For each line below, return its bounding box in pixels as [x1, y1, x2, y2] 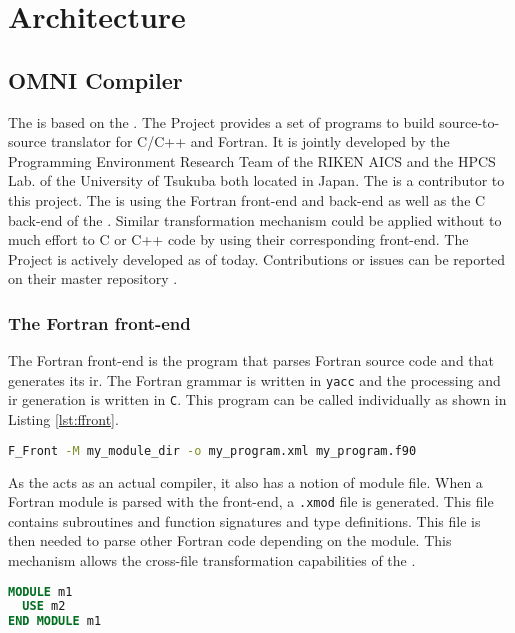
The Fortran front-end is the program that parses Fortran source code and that [8, 350, 495, 371]
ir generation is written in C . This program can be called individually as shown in [8, 389, 507, 410]
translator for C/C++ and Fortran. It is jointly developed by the [50, 131, 450, 152]
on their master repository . [8, 268, 178, 289]
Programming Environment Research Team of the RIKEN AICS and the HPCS [8, 150, 496, 171]
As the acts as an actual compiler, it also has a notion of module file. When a [8, 471, 483, 492]
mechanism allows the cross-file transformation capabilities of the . [8, 549, 416, 570]
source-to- [439, 111, 500, 132]
